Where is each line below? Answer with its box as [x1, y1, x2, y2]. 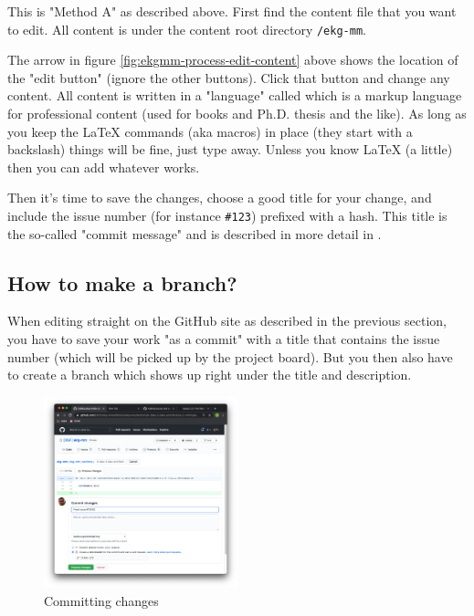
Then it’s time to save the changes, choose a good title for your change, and [7, 188, 432, 207]
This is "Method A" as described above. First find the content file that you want [7, 2, 457, 20]
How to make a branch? [7, 268, 237, 297]
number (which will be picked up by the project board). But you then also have [7, 347, 453, 366]
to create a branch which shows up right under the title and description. [7, 365, 412, 384]
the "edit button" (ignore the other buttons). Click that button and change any [7, 68, 450, 87]
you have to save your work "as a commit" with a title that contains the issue [7, 329, 440, 349]
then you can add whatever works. [7, 157, 200, 176]
